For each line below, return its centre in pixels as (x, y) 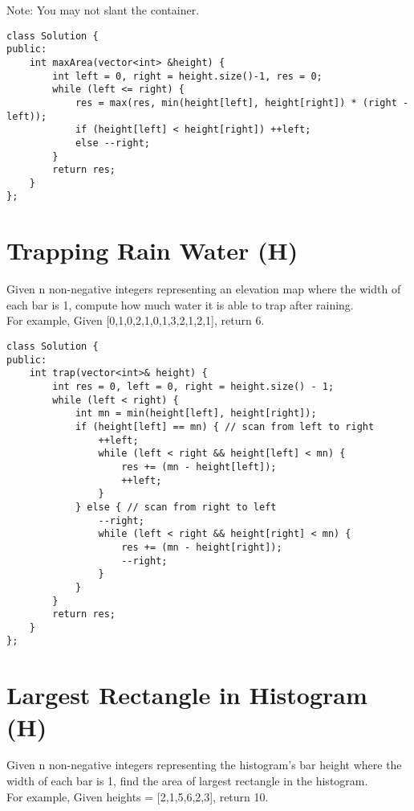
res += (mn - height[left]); (199, 467)
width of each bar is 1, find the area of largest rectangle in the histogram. (187, 781)
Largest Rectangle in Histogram (187, 695)
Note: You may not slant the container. (103, 10)
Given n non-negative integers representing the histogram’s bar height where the (204, 765)
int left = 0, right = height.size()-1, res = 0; (187, 76)
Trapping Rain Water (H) (152, 250)
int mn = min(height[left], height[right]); (196, 414)
